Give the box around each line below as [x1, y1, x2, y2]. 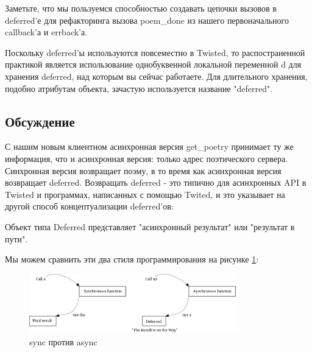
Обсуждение [5, 111, 75, 130]
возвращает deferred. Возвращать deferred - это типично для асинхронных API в [5, 176, 307, 189]
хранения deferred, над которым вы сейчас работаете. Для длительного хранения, [5, 69, 308, 82]
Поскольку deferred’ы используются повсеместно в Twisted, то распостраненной [5, 46, 305, 58]
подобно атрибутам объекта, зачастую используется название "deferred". [5, 82, 273, 94]
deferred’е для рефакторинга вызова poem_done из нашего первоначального [5, 13, 289, 26]
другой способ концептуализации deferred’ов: [5, 200, 174, 213]
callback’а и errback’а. [5, 26, 88, 38]
